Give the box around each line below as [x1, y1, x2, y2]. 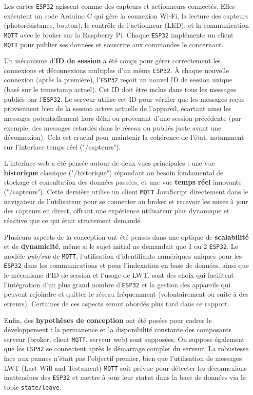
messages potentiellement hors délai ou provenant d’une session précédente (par [4, 113, 241, 123]
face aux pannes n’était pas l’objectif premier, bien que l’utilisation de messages [4, 353, 242, 363]
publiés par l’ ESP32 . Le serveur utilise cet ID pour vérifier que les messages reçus [4, 94, 245, 104]
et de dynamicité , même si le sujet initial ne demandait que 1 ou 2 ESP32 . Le [4, 241, 238, 251]
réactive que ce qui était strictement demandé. [4, 215, 142, 225]
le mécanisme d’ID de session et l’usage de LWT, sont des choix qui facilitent [4, 270, 234, 280]
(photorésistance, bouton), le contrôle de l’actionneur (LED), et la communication [4, 20, 249, 30]
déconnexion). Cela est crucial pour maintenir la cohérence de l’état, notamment [4, 132, 244, 142]
